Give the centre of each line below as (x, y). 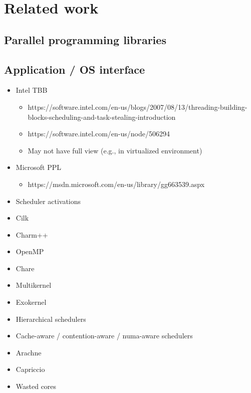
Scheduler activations (48, 201)
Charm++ (32, 234)
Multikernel (34, 285)
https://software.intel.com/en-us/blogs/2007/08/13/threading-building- (138, 107)
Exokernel (31, 302)
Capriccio (30, 369)
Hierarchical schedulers (51, 319)
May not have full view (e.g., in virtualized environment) (115, 150)
